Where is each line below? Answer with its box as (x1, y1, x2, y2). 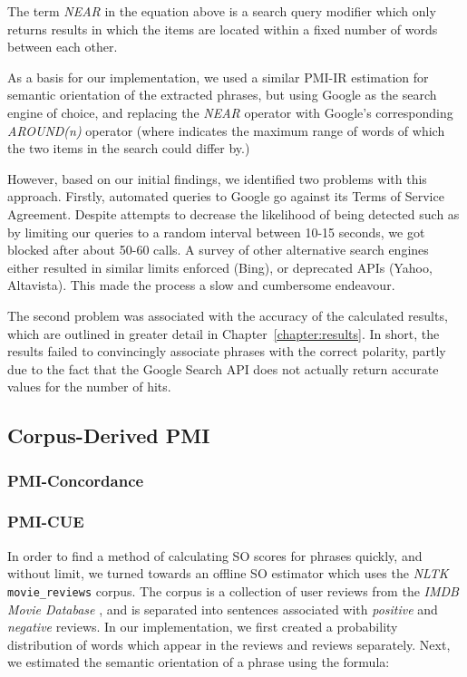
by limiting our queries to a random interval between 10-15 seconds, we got (7, 222, 425, 241)
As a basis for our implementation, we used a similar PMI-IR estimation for (7, 67, 429, 86)
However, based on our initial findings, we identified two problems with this (7, 169, 427, 188)
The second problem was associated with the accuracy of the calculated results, (7, 305, 448, 324)
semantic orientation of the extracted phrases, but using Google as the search (7, 85, 437, 104)
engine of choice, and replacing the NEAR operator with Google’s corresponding (7, 102, 453, 121)
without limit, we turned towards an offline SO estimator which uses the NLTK (7, 564, 449, 583)
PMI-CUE (7, 510, 84, 533)
